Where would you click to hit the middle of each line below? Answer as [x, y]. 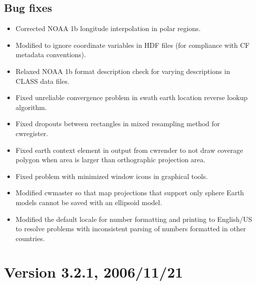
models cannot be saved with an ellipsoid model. [89, 202]
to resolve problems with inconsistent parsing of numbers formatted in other [131, 229]
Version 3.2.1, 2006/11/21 [93, 272]
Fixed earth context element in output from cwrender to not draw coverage [129, 150]
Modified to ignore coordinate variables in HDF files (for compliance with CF [132, 45]
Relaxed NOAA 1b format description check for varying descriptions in [123, 71]
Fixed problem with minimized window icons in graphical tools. [112, 176]
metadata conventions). [51, 54]
